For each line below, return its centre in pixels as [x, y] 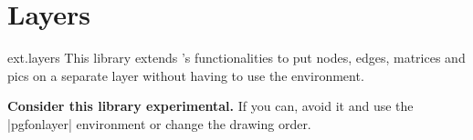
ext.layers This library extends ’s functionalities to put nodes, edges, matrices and [236, 58]
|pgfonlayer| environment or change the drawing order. [159, 123]
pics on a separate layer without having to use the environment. [186, 75]
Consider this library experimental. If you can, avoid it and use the [210, 106]
